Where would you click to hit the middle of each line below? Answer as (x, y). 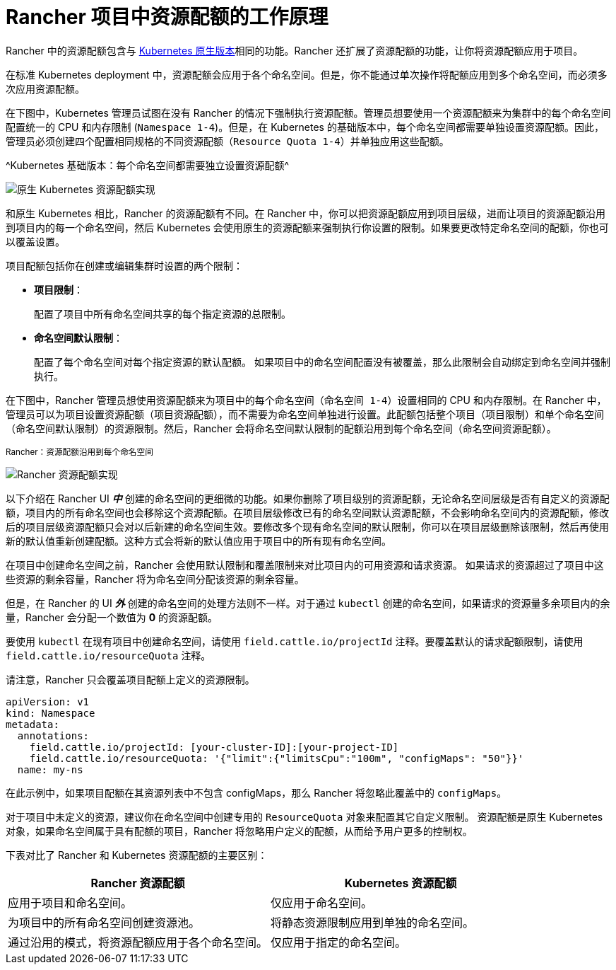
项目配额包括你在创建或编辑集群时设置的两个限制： (124, 265)
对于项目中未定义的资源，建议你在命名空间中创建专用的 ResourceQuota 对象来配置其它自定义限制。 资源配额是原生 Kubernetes (304, 816)
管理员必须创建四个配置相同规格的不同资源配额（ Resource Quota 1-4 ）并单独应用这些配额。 (227, 141)
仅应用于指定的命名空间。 (339, 942)
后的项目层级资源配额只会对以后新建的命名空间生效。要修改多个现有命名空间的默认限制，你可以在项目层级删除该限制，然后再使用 (307, 526)
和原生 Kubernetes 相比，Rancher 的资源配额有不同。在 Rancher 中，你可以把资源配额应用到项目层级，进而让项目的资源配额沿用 (306, 213)
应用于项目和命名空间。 (70, 902)
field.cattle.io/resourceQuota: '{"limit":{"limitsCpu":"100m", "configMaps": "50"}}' (277, 758)
